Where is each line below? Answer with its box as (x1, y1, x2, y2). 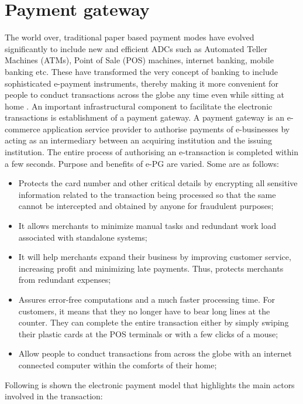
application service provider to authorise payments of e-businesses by (43, 122, 290, 135)
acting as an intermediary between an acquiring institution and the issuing (5, 134, 273, 146)
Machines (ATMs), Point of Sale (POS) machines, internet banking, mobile (5, 54, 274, 66)
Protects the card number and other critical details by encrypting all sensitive (18, 177, 298, 189)
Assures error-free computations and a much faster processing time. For (18, 293, 275, 305)
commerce (5, 122, 40, 135)
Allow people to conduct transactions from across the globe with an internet (18, 347, 292, 360)
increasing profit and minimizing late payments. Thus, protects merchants (18, 262, 284, 274)
